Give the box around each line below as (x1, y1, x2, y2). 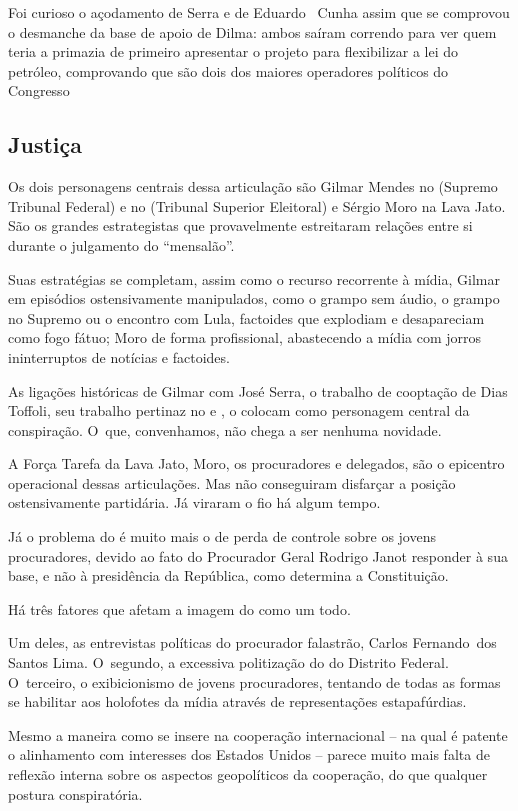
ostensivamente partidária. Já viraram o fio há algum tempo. (8, 492, 381, 513)
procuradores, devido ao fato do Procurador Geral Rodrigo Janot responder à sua (8, 545, 508, 566)
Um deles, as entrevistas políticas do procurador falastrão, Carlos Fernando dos (8, 632, 497, 653)
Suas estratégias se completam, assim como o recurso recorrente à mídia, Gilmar (8, 268, 500, 289)
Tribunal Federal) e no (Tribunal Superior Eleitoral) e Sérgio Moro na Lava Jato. (8, 195, 506, 216)
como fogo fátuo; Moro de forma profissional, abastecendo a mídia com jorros (8, 327, 482, 348)
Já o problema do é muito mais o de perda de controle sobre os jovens (8, 526, 436, 547)
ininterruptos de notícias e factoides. (8, 346, 230, 367)
